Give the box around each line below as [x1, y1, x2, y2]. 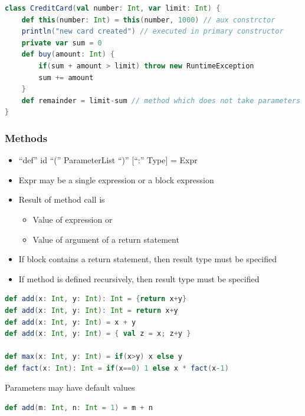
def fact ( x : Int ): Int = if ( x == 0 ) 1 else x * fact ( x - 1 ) [5, 364, 229, 372]
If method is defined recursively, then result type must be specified [18, 272, 260, 285]
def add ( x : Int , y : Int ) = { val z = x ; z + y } [5, 329, 191, 338]
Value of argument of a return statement [32, 233, 179, 245]
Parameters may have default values [5, 381, 135, 394]
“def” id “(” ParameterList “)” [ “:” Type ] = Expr [18, 154, 198, 166]
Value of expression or [32, 213, 113, 225]
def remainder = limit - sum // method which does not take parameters [21, 96, 301, 105]
